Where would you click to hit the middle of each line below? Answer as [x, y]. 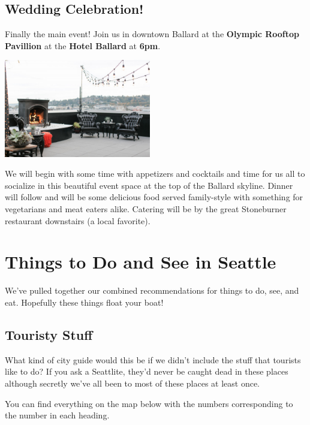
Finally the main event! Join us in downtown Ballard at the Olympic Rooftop [152, 34]
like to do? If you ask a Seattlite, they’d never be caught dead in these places [147, 371]
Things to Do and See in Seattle [141, 262]
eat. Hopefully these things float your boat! [84, 302]
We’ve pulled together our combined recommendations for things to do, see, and [152, 290]
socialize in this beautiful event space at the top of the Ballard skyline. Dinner [149, 185]
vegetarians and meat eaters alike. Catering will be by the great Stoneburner [146, 209]
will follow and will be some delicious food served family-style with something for [154, 197]
